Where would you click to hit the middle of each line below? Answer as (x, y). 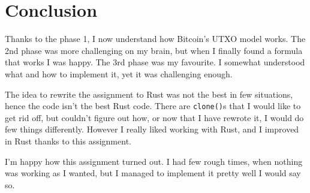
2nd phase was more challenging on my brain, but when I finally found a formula (154, 50)
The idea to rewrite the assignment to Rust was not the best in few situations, (149, 94)
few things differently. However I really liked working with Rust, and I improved (152, 129)
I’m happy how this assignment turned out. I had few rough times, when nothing (154, 161)
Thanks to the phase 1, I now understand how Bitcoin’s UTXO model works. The (155, 39)
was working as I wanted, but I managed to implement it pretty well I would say (153, 173)
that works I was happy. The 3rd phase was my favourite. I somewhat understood (155, 62)
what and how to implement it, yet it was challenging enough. (119, 73)
